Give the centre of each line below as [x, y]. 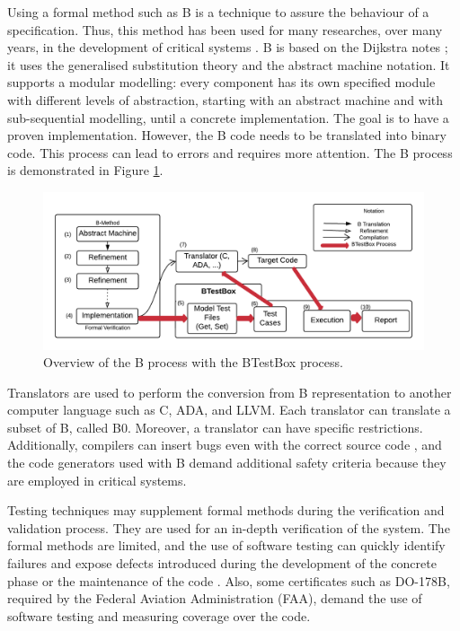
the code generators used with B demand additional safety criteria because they [227, 463]
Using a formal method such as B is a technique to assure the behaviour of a [218, 12]
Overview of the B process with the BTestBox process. [193, 362]
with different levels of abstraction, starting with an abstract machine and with [226, 99]
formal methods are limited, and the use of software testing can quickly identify [226, 545]
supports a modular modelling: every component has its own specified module [221, 82]
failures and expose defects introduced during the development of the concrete [222, 563]
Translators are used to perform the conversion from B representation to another [230, 392]
